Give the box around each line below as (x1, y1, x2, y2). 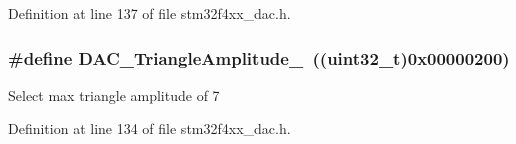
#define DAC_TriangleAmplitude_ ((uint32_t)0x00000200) (8, 45, 510, 70)
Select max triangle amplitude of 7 (8, 84, 220, 105)
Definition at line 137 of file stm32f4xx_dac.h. (8, 3, 291, 23)
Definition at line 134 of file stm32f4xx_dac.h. (8, 118, 291, 139)
